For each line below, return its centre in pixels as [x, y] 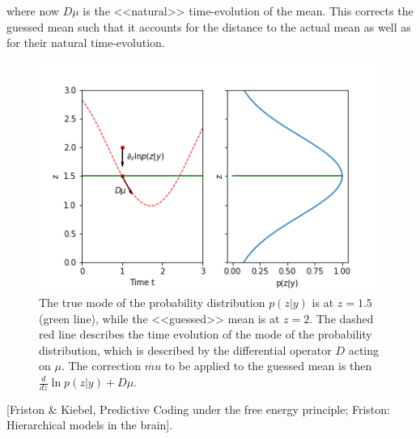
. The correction [101, 366]
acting [364, 349]
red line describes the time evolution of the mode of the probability [206, 334]
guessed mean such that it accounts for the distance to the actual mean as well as [209, 26]
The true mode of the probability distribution [152, 303]
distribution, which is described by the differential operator [185, 349]
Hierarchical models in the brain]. [90, 425]
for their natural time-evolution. [86, 43]
